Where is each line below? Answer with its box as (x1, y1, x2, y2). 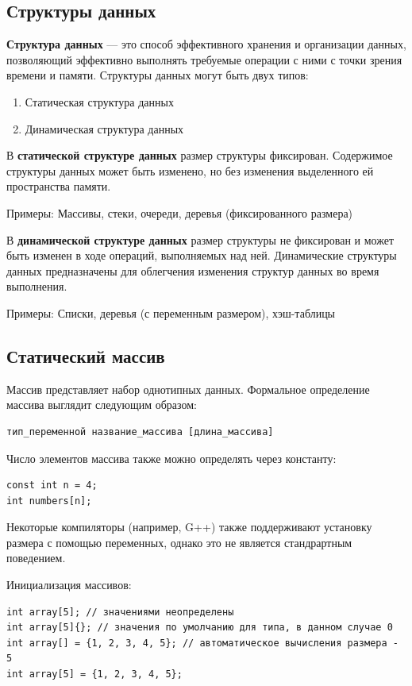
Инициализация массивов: (6, 576, 132, 593)
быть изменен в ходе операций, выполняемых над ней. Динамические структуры (6, 247, 397, 264)
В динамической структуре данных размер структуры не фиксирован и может (6, 231, 395, 248)
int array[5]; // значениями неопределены (6, 606, 234, 618)
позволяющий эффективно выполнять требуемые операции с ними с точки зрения (6, 51, 402, 67)
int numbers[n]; (6, 495, 92, 507)
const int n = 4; (6, 480, 98, 491)
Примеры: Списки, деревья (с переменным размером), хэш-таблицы (6, 304, 336, 321)
